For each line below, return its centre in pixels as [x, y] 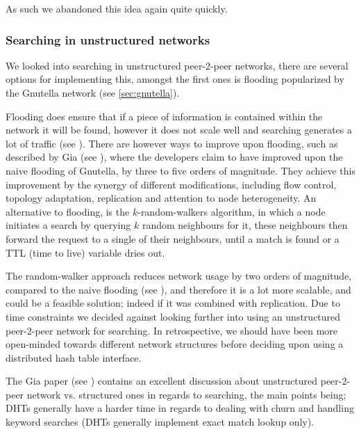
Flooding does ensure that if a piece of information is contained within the [164, 116]
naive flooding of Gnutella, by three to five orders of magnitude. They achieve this [180, 170]
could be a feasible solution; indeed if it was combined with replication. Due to [173, 303]
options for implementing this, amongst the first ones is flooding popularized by [175, 79]
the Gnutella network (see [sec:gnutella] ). [93, 93]
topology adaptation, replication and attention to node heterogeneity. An [161, 198]
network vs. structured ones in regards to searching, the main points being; [186, 394]
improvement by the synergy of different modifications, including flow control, [171, 184]
